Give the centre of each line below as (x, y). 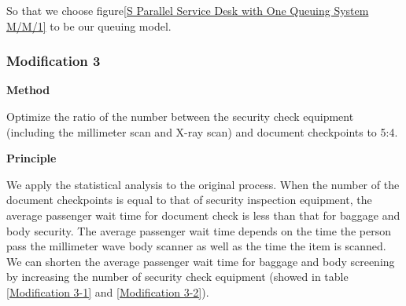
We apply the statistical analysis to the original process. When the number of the (203, 184)
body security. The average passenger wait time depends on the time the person (199, 230)
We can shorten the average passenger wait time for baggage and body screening (201, 261)
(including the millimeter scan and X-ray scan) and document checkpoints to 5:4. (202, 131)
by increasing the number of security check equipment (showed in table (177, 277)
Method (28, 90)
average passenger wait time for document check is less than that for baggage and (203, 215)
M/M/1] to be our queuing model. (89, 25)
